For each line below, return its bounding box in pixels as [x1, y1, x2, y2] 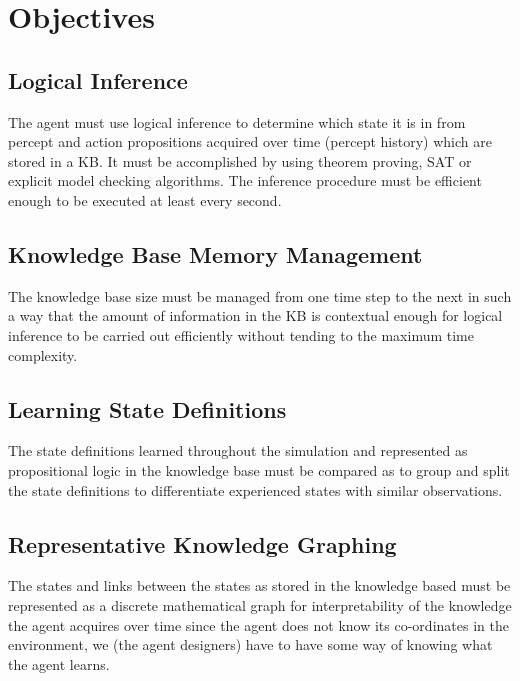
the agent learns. [8, 653, 110, 674]
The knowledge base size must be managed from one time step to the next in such [8, 285, 512, 306]
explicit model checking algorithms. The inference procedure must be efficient [8, 170, 482, 191]
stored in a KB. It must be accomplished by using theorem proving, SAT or [8, 150, 472, 171]
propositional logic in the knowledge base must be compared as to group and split [8, 459, 510, 480]
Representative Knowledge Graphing [8, 528, 397, 559]
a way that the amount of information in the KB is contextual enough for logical [8, 305, 503, 326]
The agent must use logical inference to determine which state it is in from [8, 111, 466, 132]
